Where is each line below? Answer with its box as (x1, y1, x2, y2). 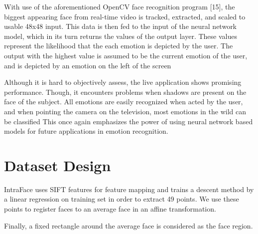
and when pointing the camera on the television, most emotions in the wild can (4, 106, 246, 116)
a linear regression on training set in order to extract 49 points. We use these (4, 194, 239, 204)
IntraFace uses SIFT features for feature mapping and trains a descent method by (4, 184, 254, 194)
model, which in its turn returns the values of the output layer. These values (4, 30, 237, 41)
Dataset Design (4, 155, 111, 175)
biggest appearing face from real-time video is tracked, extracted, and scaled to (4, 11, 246, 21)
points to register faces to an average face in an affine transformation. (4, 204, 216, 214)
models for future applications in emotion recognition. (4, 126, 168, 136)
